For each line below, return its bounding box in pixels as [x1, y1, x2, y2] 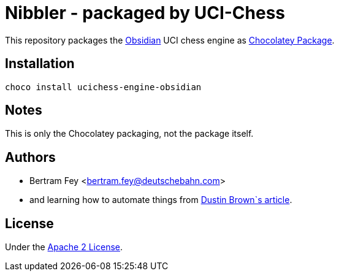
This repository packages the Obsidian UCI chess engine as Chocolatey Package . [5, 34, 335, 45]
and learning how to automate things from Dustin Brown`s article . [29, 194, 292, 205]
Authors [5, 149, 56, 165]
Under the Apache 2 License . [5, 242, 123, 253]
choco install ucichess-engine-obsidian [5, 82, 202, 92]
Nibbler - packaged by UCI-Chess [5, 2, 286, 23]
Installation [5, 56, 75, 72]
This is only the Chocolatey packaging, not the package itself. [5, 128, 254, 139]
